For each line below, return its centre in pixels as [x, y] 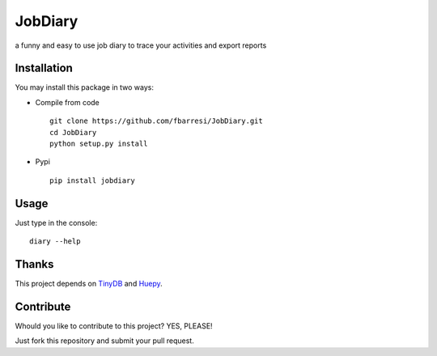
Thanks [34, 264]
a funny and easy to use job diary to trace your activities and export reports [141, 45]
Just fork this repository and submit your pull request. [104, 341]
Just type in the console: [56, 222]
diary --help [55, 242]
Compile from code [68, 102]
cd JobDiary [73, 132]
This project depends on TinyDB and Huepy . [89, 284]
